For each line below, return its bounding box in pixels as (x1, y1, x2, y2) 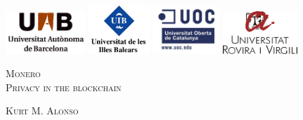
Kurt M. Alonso (6, 103, 79, 118)
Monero (6, 66, 41, 81)
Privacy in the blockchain (6, 79, 122, 94)
